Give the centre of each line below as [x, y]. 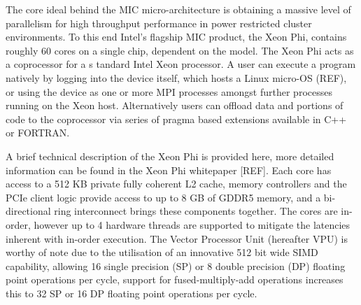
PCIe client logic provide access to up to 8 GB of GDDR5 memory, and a [163, 197]
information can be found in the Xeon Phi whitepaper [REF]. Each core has [169, 170]
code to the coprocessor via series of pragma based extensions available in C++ [176, 119]
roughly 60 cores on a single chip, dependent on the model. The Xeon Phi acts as [180, 50]
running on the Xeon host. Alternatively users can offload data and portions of [175, 105]
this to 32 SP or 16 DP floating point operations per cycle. [132, 293]
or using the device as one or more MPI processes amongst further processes [169, 91]
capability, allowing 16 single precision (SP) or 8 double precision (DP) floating [176, 265]
